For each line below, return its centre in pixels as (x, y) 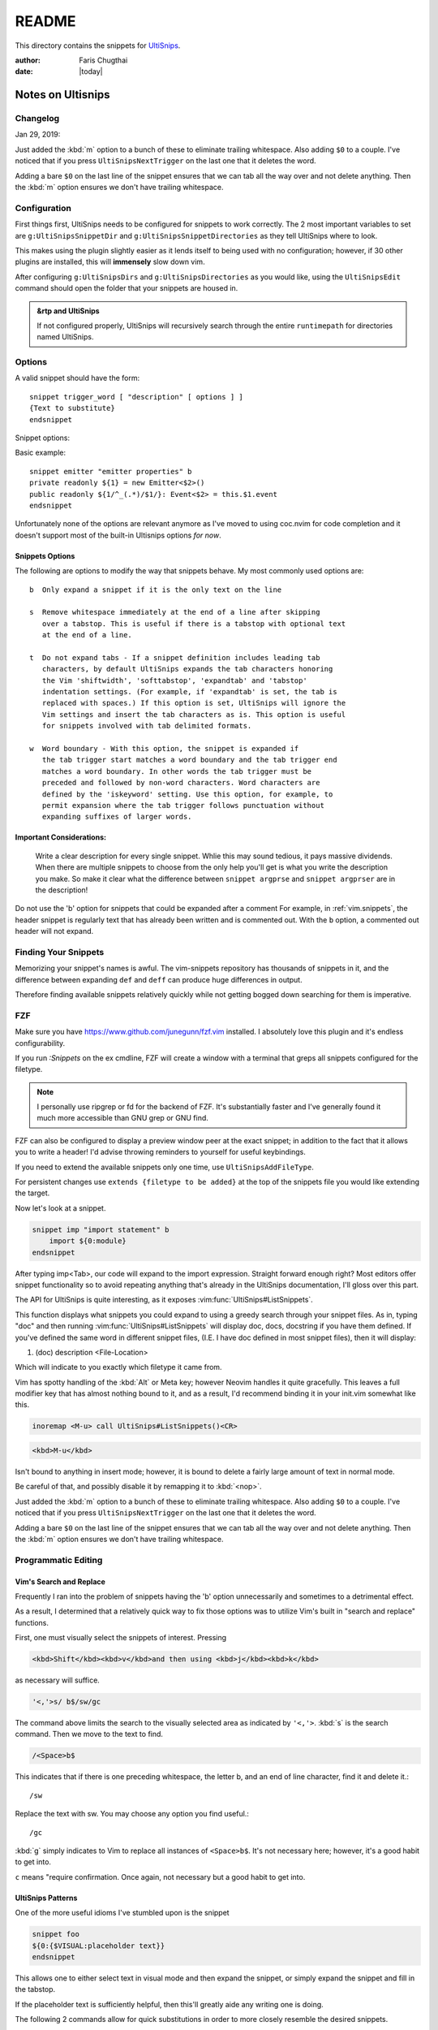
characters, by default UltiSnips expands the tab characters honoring (187, 669)
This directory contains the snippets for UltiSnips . (98, 45)
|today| (91, 71)
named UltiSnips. (65, 337)
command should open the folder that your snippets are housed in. (127, 288)
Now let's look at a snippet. (60, 1208)
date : (24, 71)
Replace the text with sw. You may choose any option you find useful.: (132, 1814)
